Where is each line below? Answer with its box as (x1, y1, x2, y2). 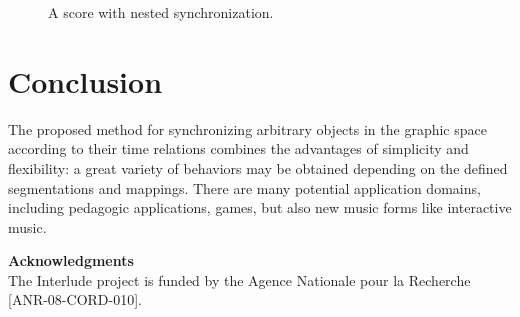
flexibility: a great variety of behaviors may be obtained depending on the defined (8, 157, 508, 178)
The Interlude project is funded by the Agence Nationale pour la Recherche (8, 269, 471, 290)
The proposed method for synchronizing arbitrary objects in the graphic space (8, 118, 487, 139)
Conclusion (8, 60, 163, 101)
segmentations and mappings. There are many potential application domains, (8, 177, 481, 198)
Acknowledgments (8, 250, 134, 271)
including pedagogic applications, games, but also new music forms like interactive (8, 197, 512, 218)
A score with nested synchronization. (48, 2, 274, 22)
